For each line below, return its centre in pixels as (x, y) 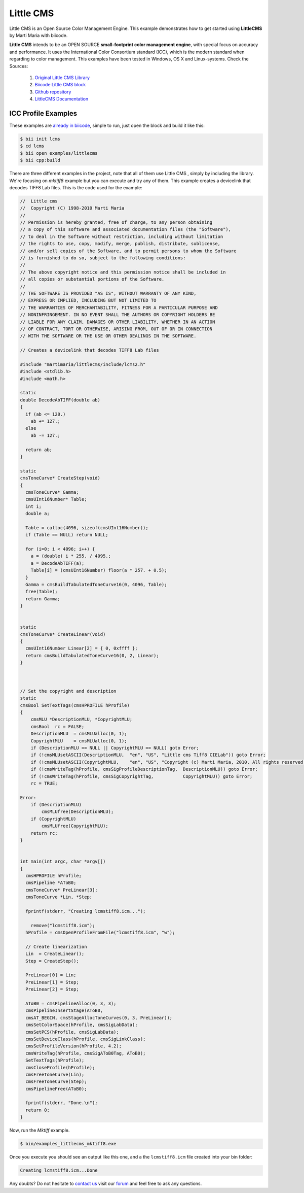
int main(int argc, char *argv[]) (63, 862)
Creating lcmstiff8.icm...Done (59, 1170)
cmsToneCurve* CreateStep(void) (60, 478)
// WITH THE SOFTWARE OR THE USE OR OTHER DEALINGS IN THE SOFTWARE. (108, 336)
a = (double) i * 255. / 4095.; (71, 556)
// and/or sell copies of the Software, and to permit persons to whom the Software (128, 251)
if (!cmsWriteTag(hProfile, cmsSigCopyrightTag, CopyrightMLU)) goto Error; (142, 776)
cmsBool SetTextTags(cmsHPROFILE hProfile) (75, 705)
